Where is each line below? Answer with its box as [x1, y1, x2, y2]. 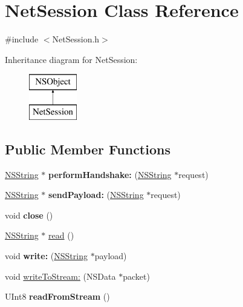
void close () [5, 208, 53, 221]
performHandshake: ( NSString [48, 168, 172, 180]
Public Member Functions [5, 139, 170, 158]
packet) [123, 269, 150, 282]
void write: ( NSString [5, 249, 88, 262]
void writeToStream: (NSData [5, 269, 116, 282]
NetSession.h [52, 33, 100, 45]
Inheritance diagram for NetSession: [5, 53, 138, 65]
